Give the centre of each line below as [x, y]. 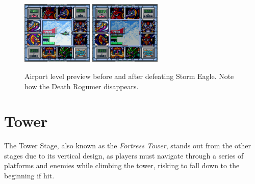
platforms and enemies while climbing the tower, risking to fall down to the [122, 165]
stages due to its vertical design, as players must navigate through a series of [124, 155]
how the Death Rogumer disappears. [82, 86]
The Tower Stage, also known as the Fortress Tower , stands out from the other [128, 146]
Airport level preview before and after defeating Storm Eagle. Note [129, 76]
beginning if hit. [29, 176]
